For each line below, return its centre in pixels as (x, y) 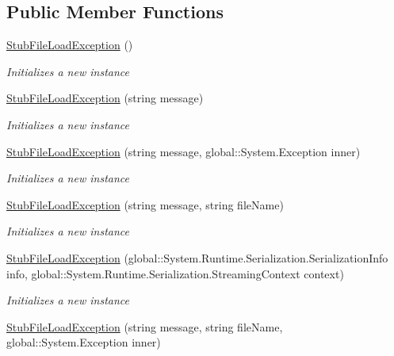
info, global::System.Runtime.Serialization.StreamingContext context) (175, 273)
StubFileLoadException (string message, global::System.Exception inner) (184, 151)
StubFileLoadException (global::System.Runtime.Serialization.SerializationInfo (197, 257)
